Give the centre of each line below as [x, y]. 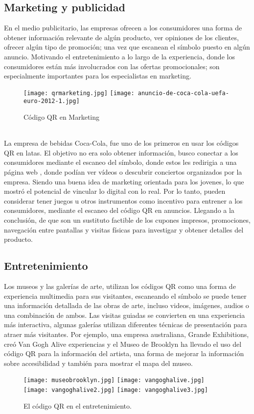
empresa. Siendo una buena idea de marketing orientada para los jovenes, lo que [124, 181]
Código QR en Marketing [62, 117]
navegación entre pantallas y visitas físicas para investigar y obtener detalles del [124, 229]
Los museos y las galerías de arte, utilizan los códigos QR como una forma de [120, 286]
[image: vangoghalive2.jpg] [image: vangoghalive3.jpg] [116, 390]
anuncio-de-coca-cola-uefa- [183, 93]
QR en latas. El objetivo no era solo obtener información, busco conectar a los [121, 152]
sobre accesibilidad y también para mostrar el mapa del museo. [98, 363]
